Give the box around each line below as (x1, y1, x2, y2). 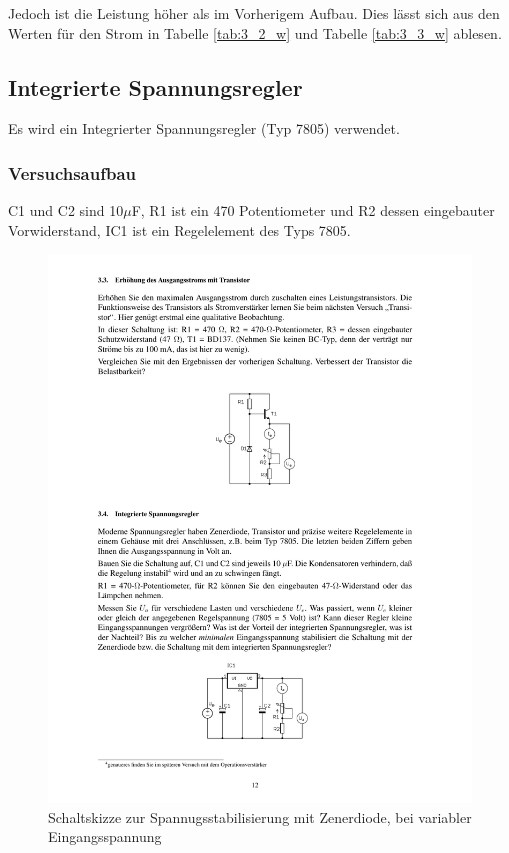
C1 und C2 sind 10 (8, 200, 124, 221)
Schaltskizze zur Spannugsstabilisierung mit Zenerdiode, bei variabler (48, 806, 472, 827)
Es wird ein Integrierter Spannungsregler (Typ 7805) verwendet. (8, 118, 400, 139)
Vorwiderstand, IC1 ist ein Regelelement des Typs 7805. (8, 219, 351, 240)
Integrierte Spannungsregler (8, 71, 303, 102)
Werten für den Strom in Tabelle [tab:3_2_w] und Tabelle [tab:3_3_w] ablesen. (8, 22, 502, 43)
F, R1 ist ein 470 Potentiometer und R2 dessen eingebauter (131, 200, 495, 221)
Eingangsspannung (48, 826, 162, 847)
